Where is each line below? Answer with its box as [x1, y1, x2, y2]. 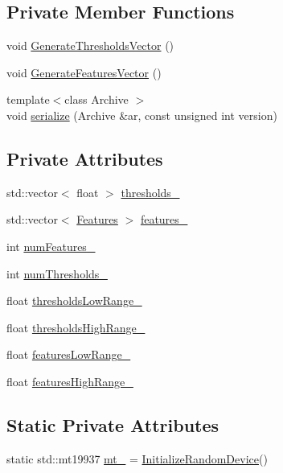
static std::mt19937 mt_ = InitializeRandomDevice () [6, 450, 268, 467]
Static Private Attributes [6, 412, 219, 437]
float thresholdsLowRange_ [6, 292, 142, 309]
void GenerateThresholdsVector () [6, 37, 174, 54]
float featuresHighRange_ [6, 372, 133, 389]
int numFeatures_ [6, 237, 96, 254]
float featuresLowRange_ [6, 346, 131, 363]
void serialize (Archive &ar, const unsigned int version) [6, 106, 277, 123]
